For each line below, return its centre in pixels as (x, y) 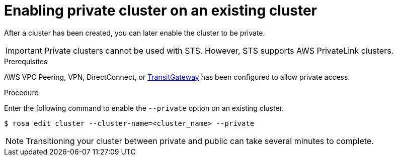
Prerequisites (26, 61)
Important (24, 50)
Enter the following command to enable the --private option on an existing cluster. (144, 108)
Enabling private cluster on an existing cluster (161, 11)
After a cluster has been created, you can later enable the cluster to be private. (135, 33)
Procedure (21, 92)
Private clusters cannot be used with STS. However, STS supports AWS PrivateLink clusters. (219, 50)
